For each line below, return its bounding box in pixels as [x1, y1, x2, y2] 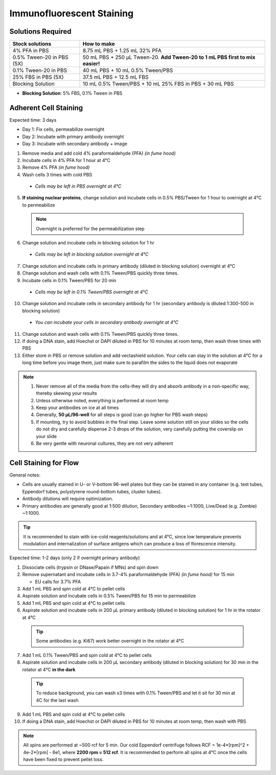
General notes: [9, 472, 41, 478]
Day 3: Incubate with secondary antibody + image [22, 141, 128, 147]
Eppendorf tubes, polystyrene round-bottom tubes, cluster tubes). [22, 488, 162, 494]
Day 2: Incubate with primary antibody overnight [22, 133, 124, 140]
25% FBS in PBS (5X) [12, 74, 64, 81]
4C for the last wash [36, 697, 79, 703]
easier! [82, 60, 100, 67]
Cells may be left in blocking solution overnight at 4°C [35, 251, 149, 258]
